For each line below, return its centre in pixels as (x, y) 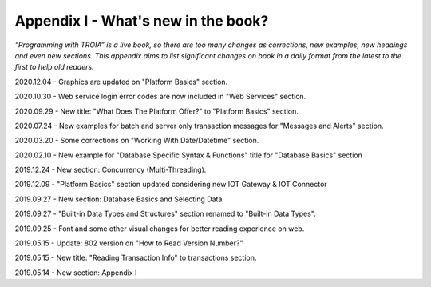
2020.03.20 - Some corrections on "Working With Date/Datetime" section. (137, 141)
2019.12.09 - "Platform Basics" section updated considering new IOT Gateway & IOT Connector (171, 185)
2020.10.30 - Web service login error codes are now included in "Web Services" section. (160, 97)
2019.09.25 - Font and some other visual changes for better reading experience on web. (160, 229)
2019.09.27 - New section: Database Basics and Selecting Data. (120, 199)
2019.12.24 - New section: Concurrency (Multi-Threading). (111, 170)
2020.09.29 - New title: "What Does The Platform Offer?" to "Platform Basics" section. (156, 111)
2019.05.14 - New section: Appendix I (76, 273)
